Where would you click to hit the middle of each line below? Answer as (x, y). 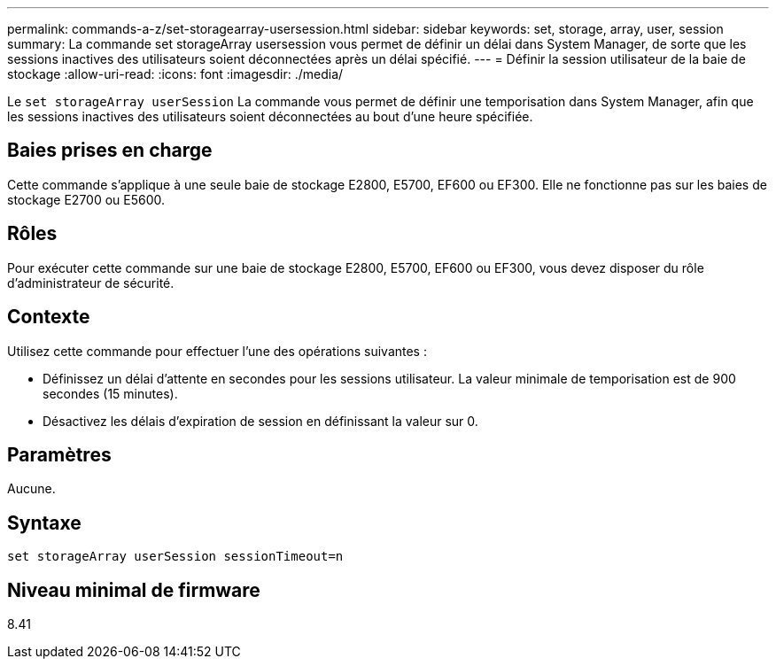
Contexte (49, 317)
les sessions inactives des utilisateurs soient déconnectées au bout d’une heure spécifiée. (270, 116)
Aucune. (31, 489)
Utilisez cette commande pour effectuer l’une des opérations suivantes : (217, 351)
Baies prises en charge (110, 151)
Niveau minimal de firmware (134, 590)
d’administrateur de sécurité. (91, 283)
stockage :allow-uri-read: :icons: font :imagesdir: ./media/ (175, 74)
